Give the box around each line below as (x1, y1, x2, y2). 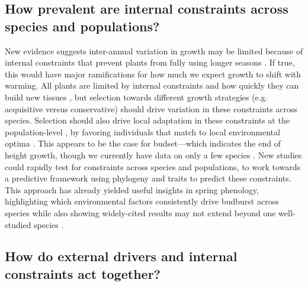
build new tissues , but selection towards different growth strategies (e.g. (5, 90, 268, 103)
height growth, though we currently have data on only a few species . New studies (5, 148, 302, 161)
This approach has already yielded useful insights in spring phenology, (5, 183, 259, 196)
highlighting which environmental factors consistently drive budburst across (5, 195, 279, 207)
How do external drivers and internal (5, 247, 238, 265)
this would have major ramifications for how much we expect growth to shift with (5, 67, 301, 80)
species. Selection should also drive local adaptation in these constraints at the (5, 114, 290, 126)
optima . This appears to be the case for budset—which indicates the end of (5, 137, 281, 149)
